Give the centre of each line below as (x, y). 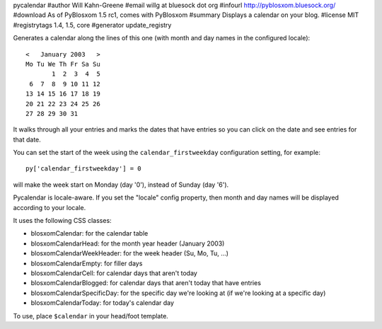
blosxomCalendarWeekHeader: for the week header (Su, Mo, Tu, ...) (130, 253)
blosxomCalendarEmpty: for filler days (87, 263)
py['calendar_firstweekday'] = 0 (83, 169)
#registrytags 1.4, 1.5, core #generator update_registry (92, 25)
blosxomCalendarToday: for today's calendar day (103, 303)
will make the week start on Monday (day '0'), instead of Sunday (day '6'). (121, 185)
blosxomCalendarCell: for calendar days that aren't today (114, 273)
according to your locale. (50, 207)
